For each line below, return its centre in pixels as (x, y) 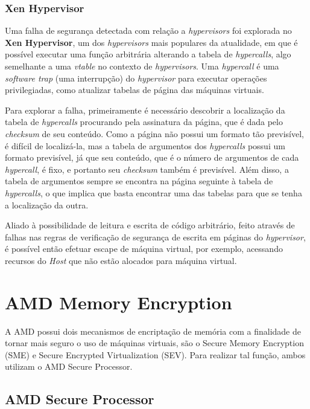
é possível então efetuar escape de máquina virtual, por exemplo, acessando (144, 249)
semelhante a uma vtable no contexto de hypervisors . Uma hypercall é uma (142, 66)
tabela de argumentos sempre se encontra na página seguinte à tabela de (139, 181)
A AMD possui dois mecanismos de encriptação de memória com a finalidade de (153, 331)
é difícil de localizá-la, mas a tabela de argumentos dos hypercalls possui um (145, 145)
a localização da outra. (47, 204)
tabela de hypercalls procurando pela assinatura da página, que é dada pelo (144, 122)
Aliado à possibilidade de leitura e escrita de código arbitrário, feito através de (150, 225)
